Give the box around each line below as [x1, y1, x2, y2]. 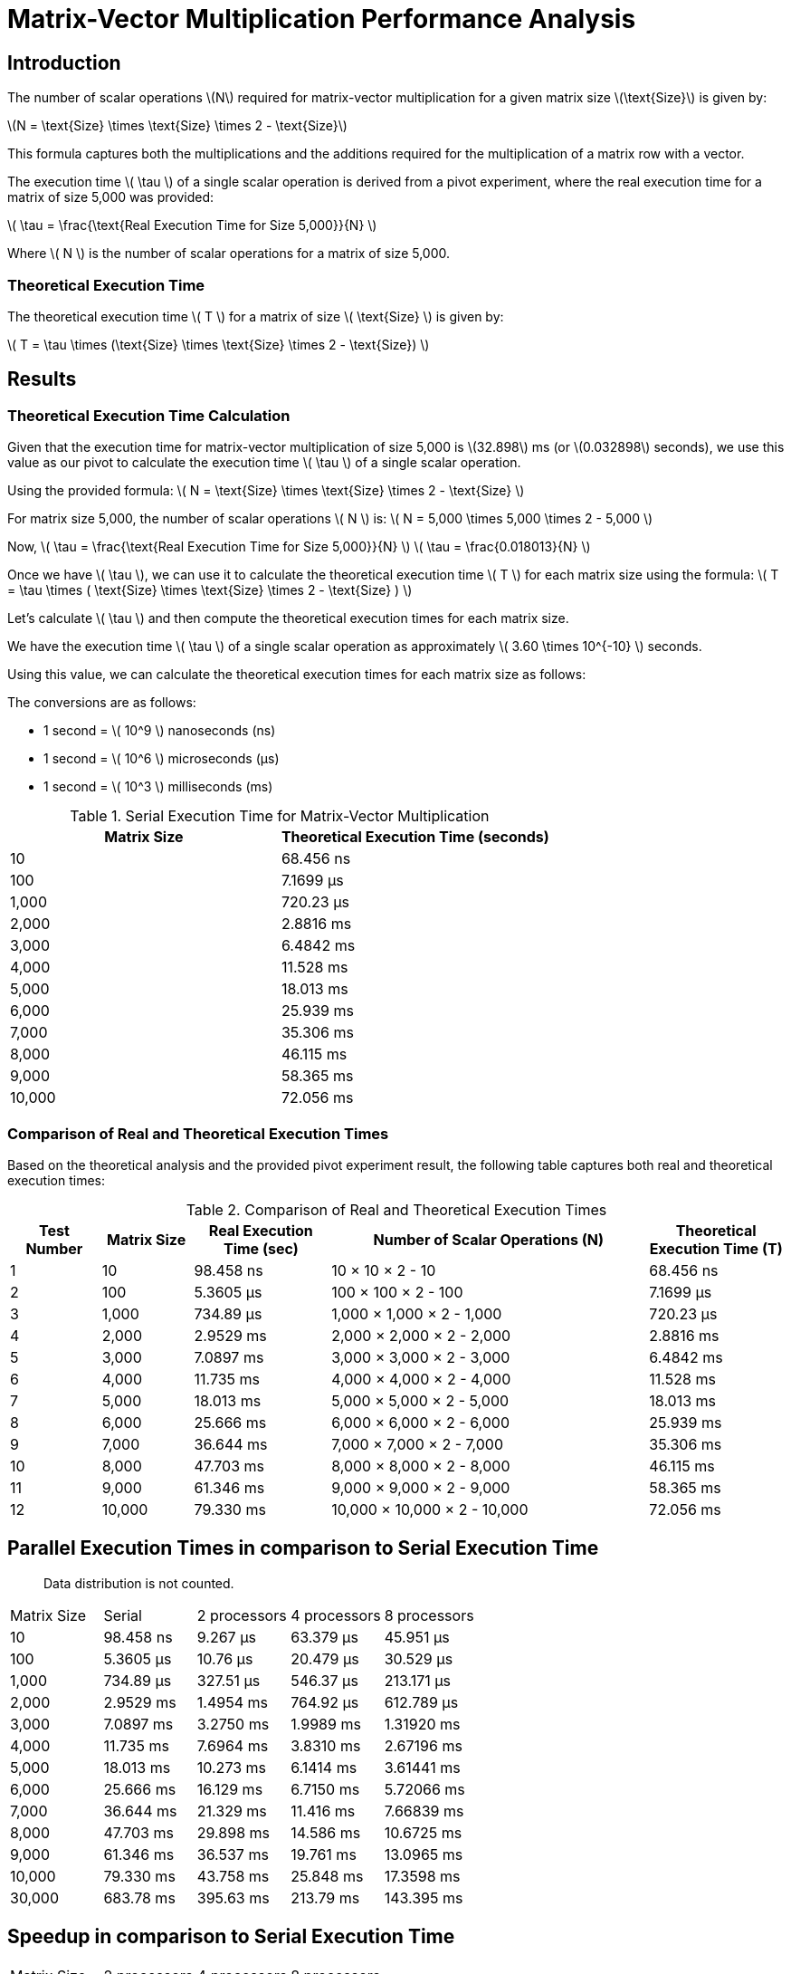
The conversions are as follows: [7, 695, 196, 711]
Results [7, 368, 77, 391]
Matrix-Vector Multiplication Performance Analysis [7, 4, 636, 34]
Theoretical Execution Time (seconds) [281, 828, 549, 847]
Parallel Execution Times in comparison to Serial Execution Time [7, 1537, 599, 1560]
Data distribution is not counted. [43, 1575, 234, 1591]
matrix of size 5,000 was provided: [7, 189, 214, 206]
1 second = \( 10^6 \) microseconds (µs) [43, 751, 280, 767]
